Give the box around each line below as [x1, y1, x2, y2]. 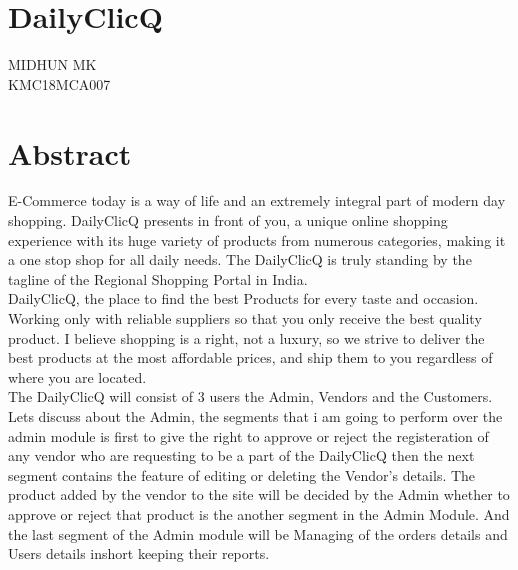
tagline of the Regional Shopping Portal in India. [8, 268, 308, 289]
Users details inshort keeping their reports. [8, 543, 270, 564]
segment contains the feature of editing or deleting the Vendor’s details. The [8, 464, 476, 485]
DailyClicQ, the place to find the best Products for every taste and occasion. [8, 288, 479, 309]
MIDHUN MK [8, 54, 97, 75]
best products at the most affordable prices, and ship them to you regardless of [8, 347, 493, 368]
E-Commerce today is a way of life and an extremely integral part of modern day [8, 190, 506, 211]
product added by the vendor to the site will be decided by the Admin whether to [8, 484, 510, 505]
